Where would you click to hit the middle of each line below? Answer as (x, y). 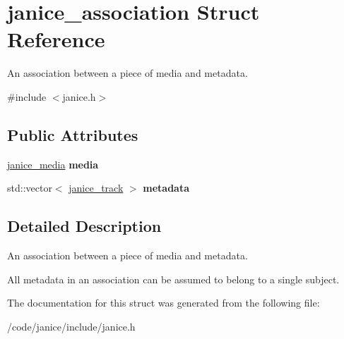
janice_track (96, 188)
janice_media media (53, 164)
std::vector (30, 188)
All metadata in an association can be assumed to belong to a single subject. (173, 279)
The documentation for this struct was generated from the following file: (164, 303)
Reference (56, 39)
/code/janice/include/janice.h (71, 326)
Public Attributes (73, 134)
